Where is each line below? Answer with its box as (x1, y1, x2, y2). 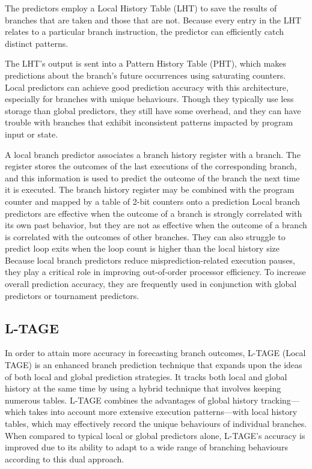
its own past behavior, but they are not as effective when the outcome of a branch (5, 219, 307, 231)
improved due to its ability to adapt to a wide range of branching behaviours (5, 441, 288, 453)
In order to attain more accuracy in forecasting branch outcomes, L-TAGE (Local (5, 346, 306, 359)
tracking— (260, 393, 299, 406)
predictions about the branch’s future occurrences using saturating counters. (5, 68, 286, 81)
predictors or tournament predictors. (5, 289, 139, 301)
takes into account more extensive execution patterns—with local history (29, 405, 298, 418)
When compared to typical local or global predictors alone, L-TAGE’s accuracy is (5, 429, 305, 441)
